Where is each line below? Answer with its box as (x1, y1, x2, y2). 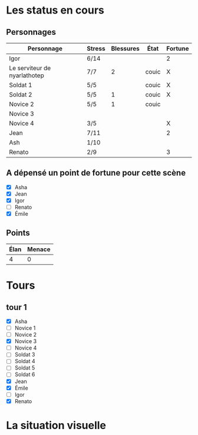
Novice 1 (14, 325, 36, 331)
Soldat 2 (9, 91, 32, 98)
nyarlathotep (9, 71, 44, 80)
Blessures (111, 45, 140, 52)
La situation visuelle (6, 418, 107, 432)
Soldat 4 (14, 358, 35, 365)
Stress (87, 45, 105, 52)
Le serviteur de (9, 64, 51, 72)
